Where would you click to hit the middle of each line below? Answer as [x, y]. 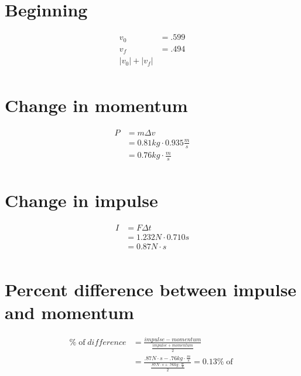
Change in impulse [81, 200]
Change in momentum [96, 105]
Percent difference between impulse [151, 289]
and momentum [69, 312]
